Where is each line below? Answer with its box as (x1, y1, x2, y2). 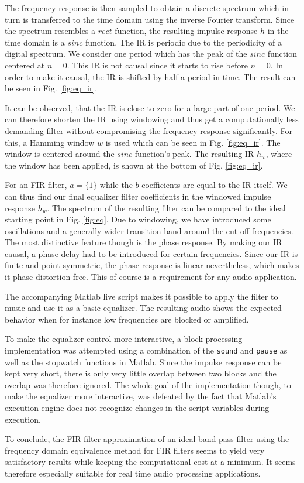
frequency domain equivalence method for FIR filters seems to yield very (5, 444, 265, 456)
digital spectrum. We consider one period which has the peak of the (5, 47, 247, 60)
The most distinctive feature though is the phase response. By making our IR (5, 236, 282, 248)
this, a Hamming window (5, 136, 95, 148)
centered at (5, 59, 45, 71)
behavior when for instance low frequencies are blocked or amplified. (5, 313, 249, 325)
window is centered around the (5, 148, 115, 160)
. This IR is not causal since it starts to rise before (67, 59, 248, 71)
